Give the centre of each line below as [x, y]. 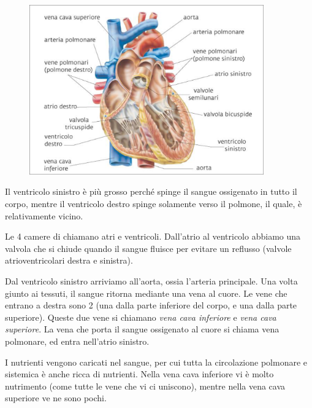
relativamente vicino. [44, 215]
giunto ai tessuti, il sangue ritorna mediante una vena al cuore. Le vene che [146, 293]
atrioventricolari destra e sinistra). [69, 260]
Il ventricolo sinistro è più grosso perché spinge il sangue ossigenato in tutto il [151, 191]
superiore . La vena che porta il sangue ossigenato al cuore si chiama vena [142, 329]
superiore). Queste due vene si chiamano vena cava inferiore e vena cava [141, 317]
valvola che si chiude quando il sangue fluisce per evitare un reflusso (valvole [148, 248]
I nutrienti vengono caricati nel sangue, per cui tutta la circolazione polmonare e [156, 362]
